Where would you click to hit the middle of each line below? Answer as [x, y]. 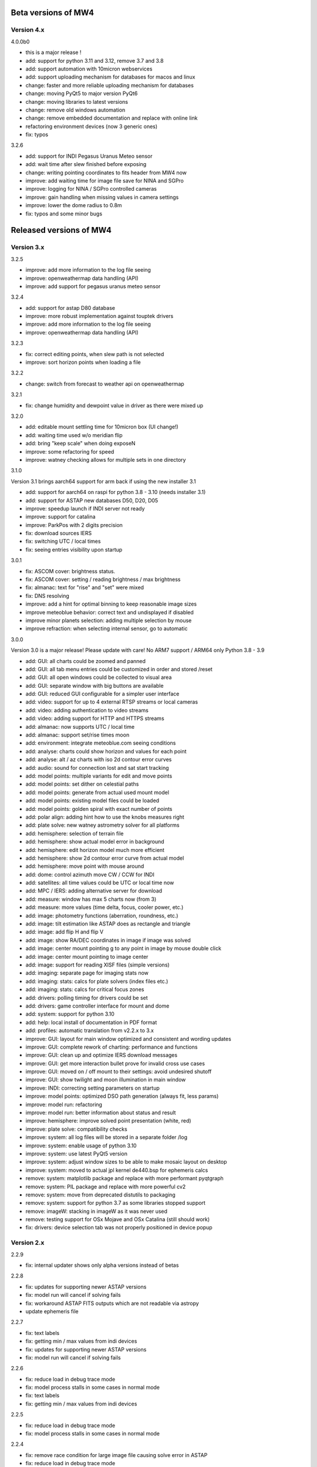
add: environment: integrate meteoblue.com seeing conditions [101, 743]
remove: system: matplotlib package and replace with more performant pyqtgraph [125, 1178]
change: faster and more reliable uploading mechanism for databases [109, 85]
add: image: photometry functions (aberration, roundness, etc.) [102, 915]
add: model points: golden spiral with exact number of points [99, 809]
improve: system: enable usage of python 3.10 [81, 1145]
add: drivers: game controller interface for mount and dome [97, 1006]
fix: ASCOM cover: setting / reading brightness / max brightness [103, 579]
